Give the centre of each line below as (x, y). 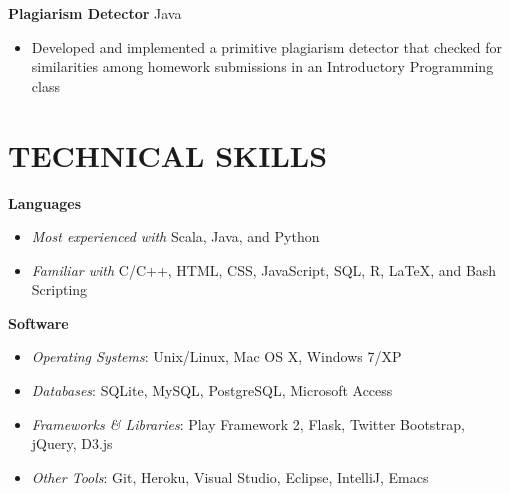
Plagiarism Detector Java (95, 13)
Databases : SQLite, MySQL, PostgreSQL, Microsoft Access (212, 390)
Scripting (59, 289)
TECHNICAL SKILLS (168, 154)
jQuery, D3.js (72, 443)
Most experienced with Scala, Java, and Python (175, 236)
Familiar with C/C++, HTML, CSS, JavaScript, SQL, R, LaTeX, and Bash (264, 269)
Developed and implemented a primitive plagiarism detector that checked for (266, 46)
